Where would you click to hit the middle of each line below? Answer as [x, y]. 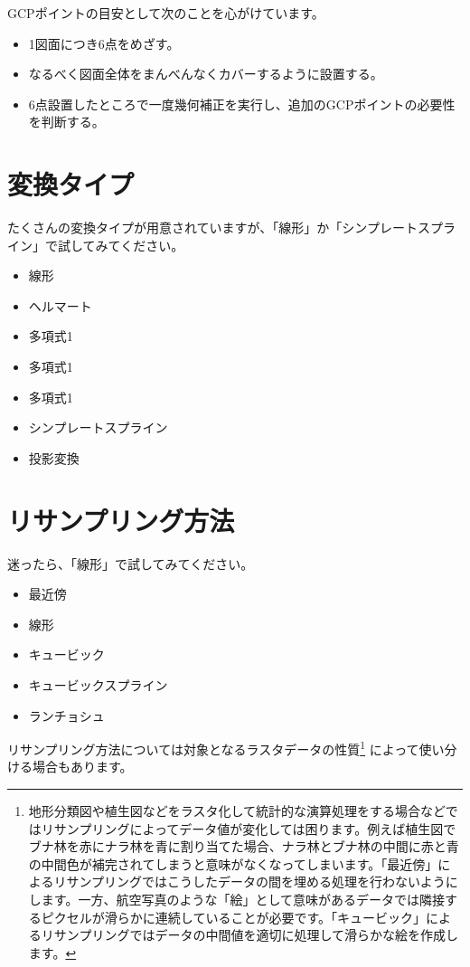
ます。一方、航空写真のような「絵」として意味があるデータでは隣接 [243, 899]
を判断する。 [66, 122]
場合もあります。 [82, 767]
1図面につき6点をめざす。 [104, 43]
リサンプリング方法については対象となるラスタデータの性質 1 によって [213, 748]
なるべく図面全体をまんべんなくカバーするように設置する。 [206, 74]
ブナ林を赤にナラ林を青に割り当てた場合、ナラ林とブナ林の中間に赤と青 [244, 846]
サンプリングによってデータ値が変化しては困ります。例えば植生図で [255, 828]
